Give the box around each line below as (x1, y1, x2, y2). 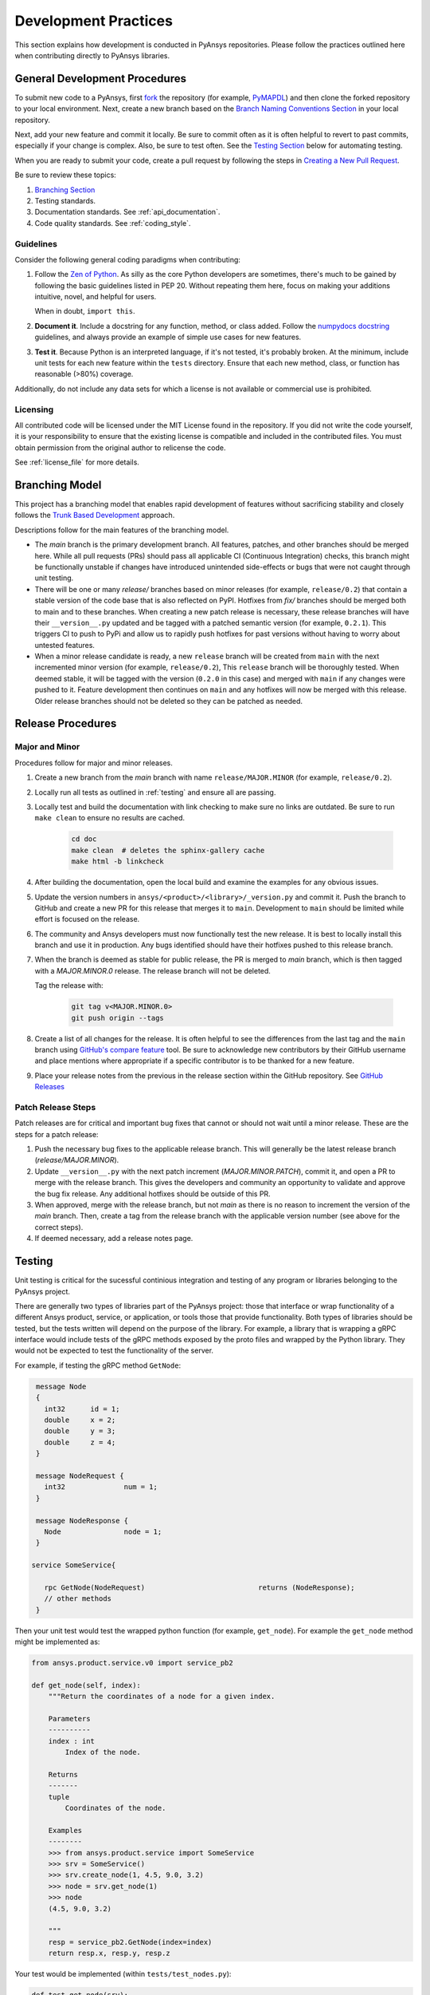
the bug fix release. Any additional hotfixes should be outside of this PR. (34, 1189, 271, 1199)
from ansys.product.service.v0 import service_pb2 (31, 1658, 234, 1668)
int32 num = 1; (44, 1483, 158, 1491)
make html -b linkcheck (71, 857, 165, 866)
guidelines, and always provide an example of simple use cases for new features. (34, 332, 302, 342)
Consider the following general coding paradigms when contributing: (14, 255, 240, 264)
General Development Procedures (14, 72, 187, 85)
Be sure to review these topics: (14, 170, 117, 180)
